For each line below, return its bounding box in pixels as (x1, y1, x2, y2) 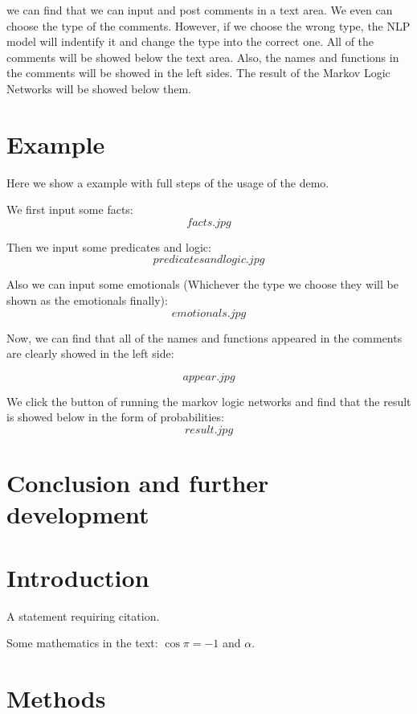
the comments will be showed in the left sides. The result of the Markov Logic (6, 64, 390, 81)
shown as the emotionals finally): (6, 292, 168, 309)
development (6, 498, 149, 531)
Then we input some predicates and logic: (6, 238, 211, 255)
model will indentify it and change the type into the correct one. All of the (6, 33, 374, 50)
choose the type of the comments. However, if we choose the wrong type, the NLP (6, 17, 411, 34)
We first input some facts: (6, 201, 133, 218)
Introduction (6, 560, 149, 593)
